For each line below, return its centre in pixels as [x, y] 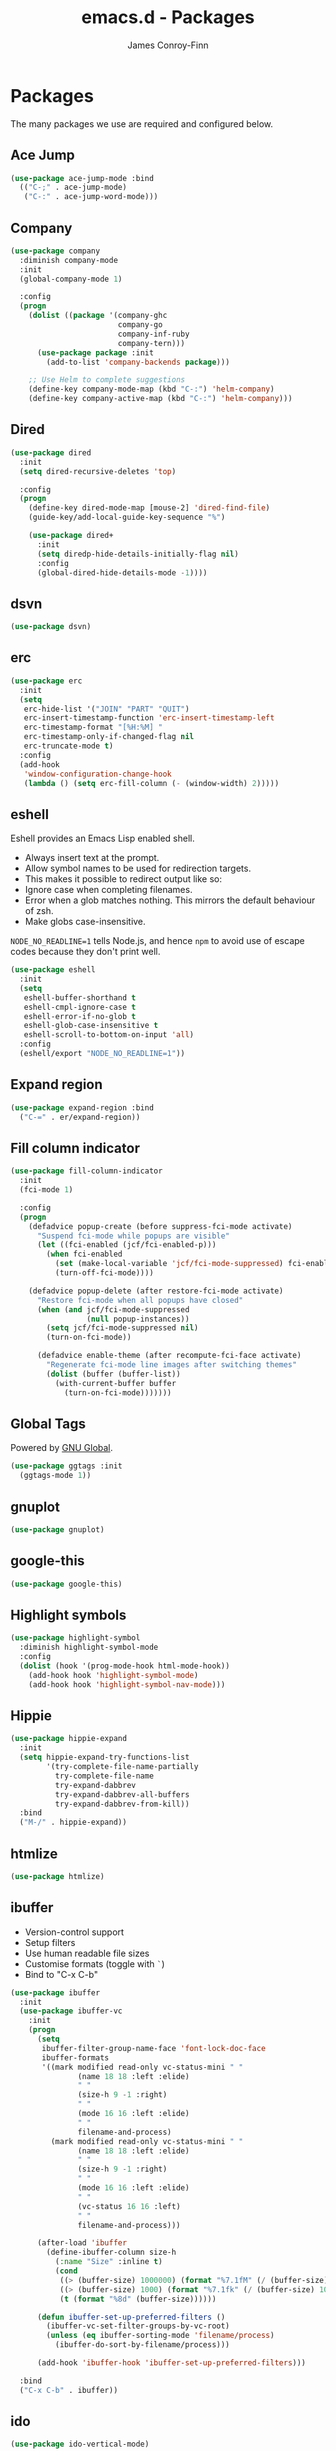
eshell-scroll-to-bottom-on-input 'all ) [109, 1035]
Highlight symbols [68, 1614]
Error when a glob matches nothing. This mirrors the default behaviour [170, 900]
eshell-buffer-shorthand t [80, 997]
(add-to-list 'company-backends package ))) [138, 362]
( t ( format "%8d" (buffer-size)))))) [138, 2299]
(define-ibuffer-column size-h [111, 2252]
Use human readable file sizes [87, 1953]
